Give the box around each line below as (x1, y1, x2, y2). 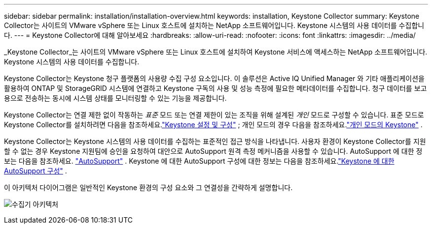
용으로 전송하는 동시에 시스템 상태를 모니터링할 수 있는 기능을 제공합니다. (4, 94, 227, 102)
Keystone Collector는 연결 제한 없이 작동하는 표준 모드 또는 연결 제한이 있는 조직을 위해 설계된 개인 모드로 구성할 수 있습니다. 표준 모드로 (4, 111, 424, 119)
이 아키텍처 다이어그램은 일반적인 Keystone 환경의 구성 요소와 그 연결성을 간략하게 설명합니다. (4, 183, 293, 192)
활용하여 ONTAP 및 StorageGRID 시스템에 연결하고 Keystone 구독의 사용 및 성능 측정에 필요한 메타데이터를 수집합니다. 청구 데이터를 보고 (4, 84, 427, 92)
